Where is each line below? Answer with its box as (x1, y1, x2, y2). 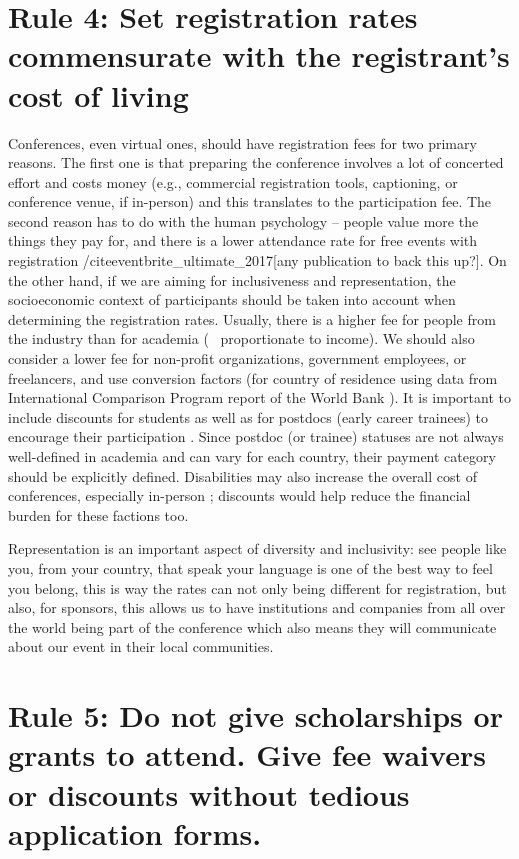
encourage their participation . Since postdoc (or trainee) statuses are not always (8, 426, 504, 447)
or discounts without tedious (8, 773, 410, 814)
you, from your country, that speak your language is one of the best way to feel (8, 557, 493, 578)
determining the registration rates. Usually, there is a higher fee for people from (8, 308, 496, 329)
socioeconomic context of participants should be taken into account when (8, 289, 456, 310)
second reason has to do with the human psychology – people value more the (8, 210, 479, 231)
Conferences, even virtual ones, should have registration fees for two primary (8, 132, 477, 153)
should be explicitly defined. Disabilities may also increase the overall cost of (8, 465, 477, 486)
